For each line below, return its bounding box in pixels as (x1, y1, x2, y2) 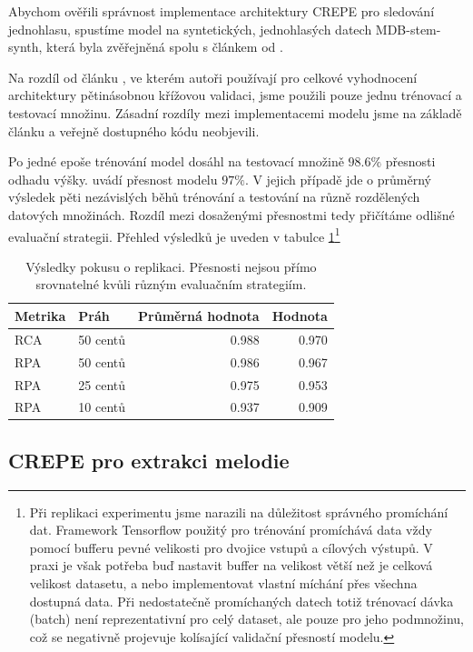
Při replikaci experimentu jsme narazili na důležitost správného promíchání (29, 502, 448, 521)
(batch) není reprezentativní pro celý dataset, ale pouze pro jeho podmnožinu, (29, 609, 465, 628)
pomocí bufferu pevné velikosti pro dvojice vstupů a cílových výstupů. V (29, 537, 433, 557)
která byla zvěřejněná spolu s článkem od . (46, 37, 283, 56)
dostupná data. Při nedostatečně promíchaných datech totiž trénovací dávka (29, 591, 454, 610)
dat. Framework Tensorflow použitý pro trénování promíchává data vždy (29, 520, 432, 539)
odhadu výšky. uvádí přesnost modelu (8, 169, 218, 188)
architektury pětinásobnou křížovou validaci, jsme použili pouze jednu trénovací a (8, 85, 462, 105)
